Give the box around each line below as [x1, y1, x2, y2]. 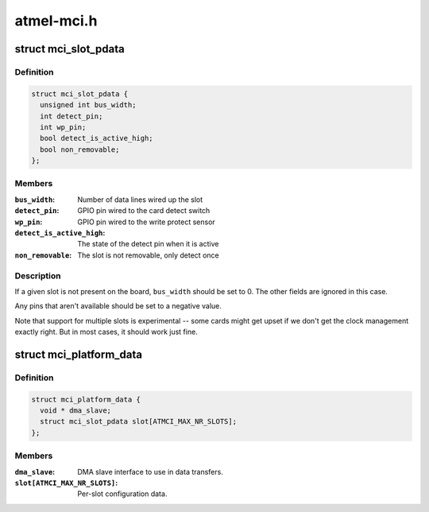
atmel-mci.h [14, 12, 98, 29]
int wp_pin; [40, 122, 87, 131]
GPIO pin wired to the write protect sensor [77, 217, 216, 227]
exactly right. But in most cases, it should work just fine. [14, 327, 198, 337]
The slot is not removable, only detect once [77, 250, 219, 260]
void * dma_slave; [40, 406, 111, 415]
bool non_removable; [40, 145, 120, 154]
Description [14, 270, 61, 281]
